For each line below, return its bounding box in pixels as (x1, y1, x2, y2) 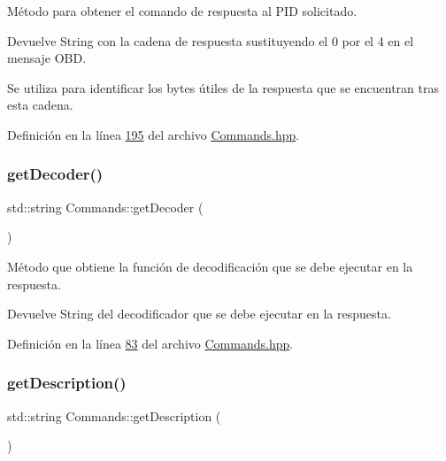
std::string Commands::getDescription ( (7, 406, 221, 425)
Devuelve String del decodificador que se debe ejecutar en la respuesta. (7, 304, 391, 323)
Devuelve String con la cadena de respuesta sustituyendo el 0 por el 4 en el (7, 31, 414, 50)
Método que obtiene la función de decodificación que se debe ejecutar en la (7, 257, 413, 275)
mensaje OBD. (7, 49, 87, 67)
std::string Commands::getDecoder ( (7, 197, 204, 216)
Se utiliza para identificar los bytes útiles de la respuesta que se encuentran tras (7, 78, 439, 96)
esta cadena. (7, 96, 73, 114)
